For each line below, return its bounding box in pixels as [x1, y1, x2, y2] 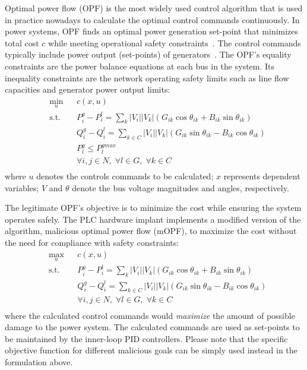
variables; [5, 181, 39, 194]
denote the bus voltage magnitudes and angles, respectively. [72, 181, 289, 194]
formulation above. [5, 355, 73, 368]
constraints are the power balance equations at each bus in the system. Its [5, 59, 275, 72]
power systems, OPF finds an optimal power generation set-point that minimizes [5, 25, 299, 37]
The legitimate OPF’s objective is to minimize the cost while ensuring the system [5, 201, 302, 214]
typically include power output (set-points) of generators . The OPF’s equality [5, 48, 292, 61]
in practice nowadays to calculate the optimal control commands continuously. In [5, 13, 300, 26]
